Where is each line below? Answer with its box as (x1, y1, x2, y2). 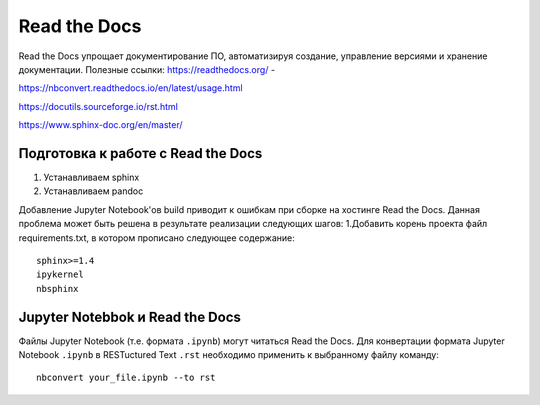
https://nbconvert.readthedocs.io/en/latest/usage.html (18, 82, 244, 94)
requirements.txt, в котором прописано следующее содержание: (18, 231, 295, 244)
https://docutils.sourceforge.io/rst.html (18, 100, 179, 112)
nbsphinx (36, 283, 79, 294)
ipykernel (36, 269, 84, 280)
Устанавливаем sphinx (43, 171, 140, 184)
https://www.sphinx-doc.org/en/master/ (18, 119, 184, 131)
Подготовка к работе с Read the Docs (18, 145, 263, 162)
